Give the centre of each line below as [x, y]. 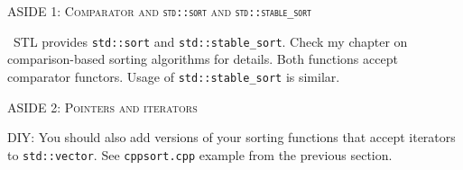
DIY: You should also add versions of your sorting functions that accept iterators [231, 137]
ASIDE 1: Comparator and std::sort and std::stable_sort [159, 11]
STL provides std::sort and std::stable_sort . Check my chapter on [210, 41]
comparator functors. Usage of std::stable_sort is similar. [174, 76]
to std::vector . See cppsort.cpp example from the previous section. [200, 154]
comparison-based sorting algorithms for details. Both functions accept [203, 59]
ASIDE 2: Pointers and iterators [102, 107]
